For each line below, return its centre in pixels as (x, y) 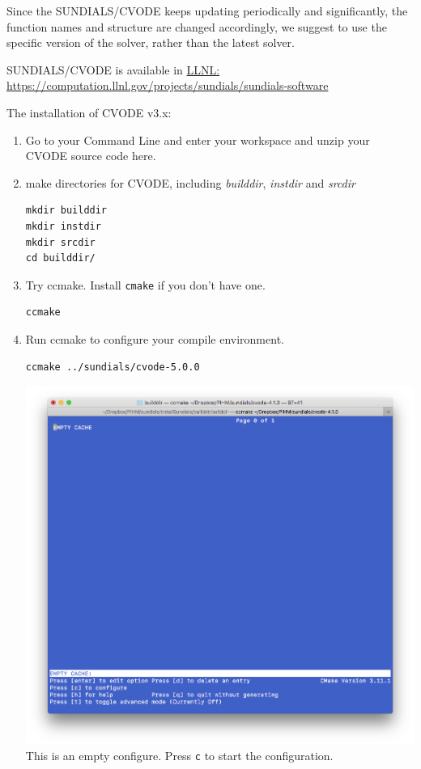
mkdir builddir (66, 211)
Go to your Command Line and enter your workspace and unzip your (198, 139)
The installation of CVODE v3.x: (89, 112)
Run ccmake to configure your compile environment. (155, 338)
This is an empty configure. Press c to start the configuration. (179, 756)
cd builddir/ (60, 258)
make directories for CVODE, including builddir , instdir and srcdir (190, 182)
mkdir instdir (63, 226)
